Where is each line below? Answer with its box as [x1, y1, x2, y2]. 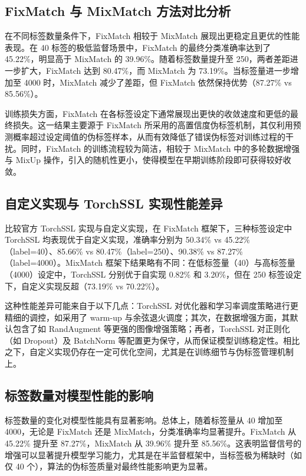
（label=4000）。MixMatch [5, 256, 103, 269]
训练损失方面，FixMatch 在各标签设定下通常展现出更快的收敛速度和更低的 [5, 107, 290, 119]
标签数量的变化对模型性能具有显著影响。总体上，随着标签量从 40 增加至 [5, 413, 283, 426]
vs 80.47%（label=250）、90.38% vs [85, 244, 215, 257]
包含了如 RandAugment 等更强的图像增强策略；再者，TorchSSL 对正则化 [12, 322, 290, 335]
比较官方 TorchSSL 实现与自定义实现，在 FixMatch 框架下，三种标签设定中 [5, 221, 292, 234]
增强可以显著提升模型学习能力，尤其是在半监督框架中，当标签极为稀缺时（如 [5, 448, 302, 461]
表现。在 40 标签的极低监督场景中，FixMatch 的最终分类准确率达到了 [5, 41, 271, 53]
